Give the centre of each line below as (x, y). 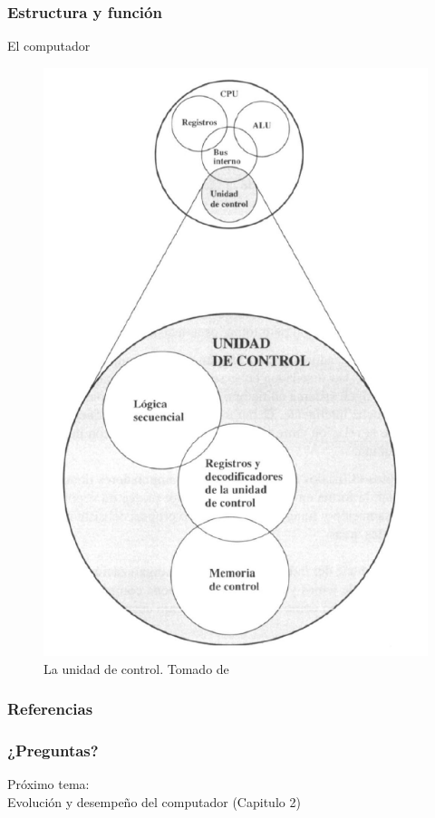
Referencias (50, 709)
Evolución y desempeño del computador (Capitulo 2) (154, 801)
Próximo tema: (48, 784)
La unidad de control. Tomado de (136, 668)
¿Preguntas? (53, 751)
